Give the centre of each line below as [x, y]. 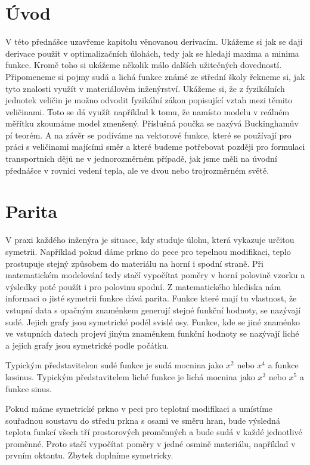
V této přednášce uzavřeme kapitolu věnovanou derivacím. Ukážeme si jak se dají [154, 41]
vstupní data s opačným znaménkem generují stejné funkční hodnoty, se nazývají [153, 310]
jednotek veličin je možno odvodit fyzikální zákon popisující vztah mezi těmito [149, 100]
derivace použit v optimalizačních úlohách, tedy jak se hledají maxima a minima [152, 53]
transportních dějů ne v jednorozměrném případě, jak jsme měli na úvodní [141, 158]
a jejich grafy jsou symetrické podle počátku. [87, 345]
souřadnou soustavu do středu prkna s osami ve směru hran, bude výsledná [143, 420]
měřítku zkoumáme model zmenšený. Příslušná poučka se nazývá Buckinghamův [152, 123]
